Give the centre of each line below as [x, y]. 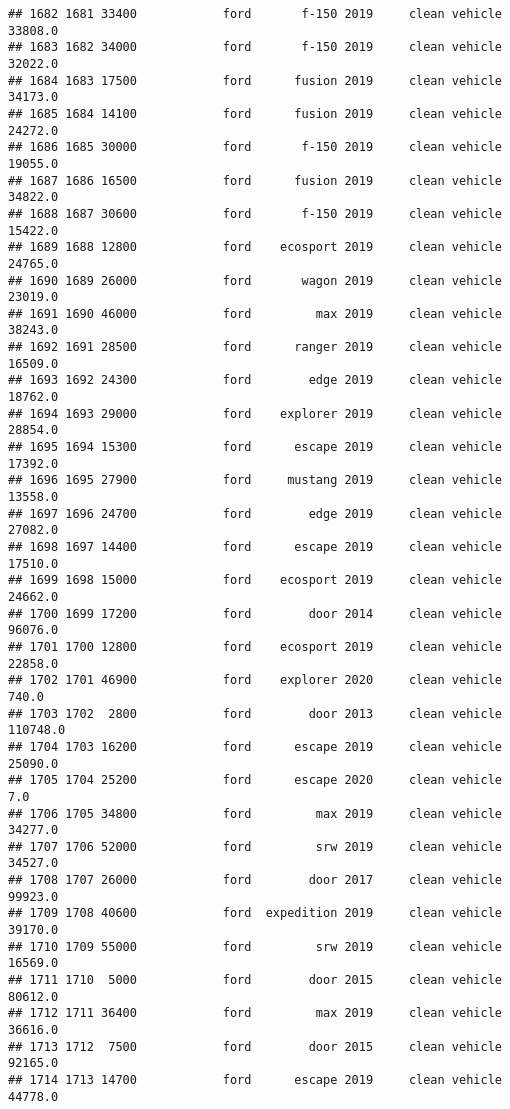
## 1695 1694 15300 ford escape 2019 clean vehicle [255, 447]
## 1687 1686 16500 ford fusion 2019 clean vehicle [255, 180]
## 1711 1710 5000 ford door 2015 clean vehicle [255, 980]
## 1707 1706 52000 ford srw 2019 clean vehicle [255, 846]
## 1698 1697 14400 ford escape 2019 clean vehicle [255, 547]
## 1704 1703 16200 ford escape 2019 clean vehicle [255, 746]
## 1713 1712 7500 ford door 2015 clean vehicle [255, 1046]
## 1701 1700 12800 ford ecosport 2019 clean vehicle [255, 646]
